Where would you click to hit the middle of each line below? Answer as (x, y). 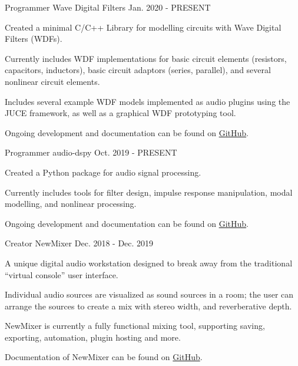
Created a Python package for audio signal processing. (103, 172)
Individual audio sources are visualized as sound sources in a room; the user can (149, 294)
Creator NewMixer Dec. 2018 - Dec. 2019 (79, 243)
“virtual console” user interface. (62, 274)
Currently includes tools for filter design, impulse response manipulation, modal (149, 192)
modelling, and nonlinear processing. (71, 204)
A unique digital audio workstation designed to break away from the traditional (149, 263)
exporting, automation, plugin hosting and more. (93, 337)
